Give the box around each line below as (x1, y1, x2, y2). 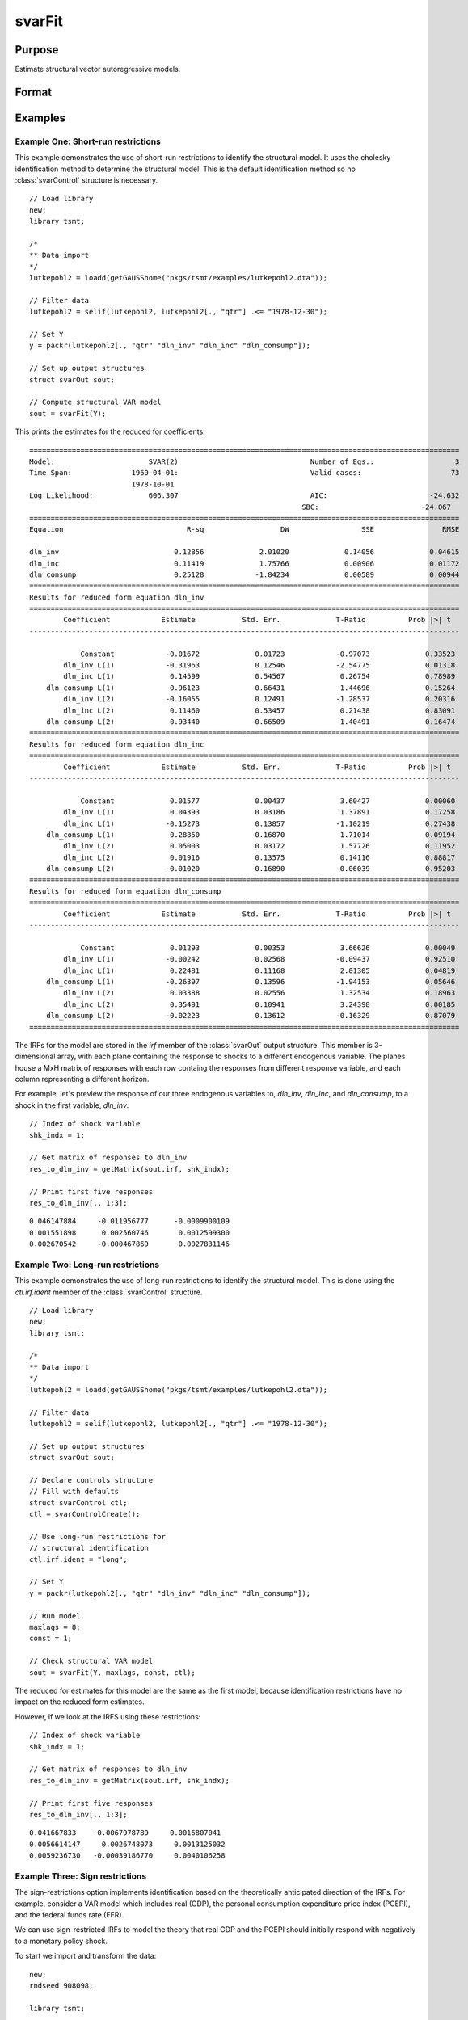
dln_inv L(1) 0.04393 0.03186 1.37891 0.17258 (63, 808, 456, 817)
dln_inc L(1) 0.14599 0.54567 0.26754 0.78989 (63, 671, 456, 681)
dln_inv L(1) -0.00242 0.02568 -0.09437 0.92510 (63, 954, 456, 964)
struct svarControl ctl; (29, 1498, 128, 1507)
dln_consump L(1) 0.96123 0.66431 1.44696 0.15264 (45, 683, 456, 692)
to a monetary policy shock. (15, 1936, 108, 1946)
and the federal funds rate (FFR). (15, 1909, 124, 1919)
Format (15, 85, 53, 99)
